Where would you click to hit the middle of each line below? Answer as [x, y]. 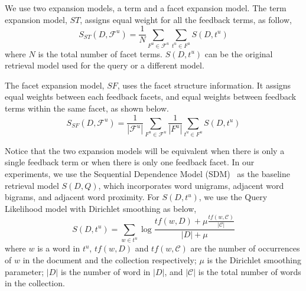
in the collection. [35, 283]
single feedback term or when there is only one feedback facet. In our [130, 162]
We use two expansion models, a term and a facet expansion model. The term [146, 8]
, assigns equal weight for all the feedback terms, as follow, [186, 19]
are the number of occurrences [245, 248]
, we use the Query [233, 197]
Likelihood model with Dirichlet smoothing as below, [101, 208]
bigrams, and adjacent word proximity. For [82, 197]
